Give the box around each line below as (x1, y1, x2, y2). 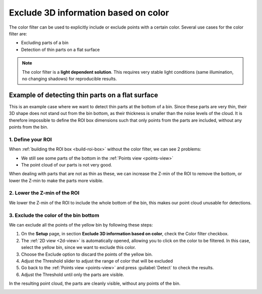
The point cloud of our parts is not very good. (21, 162, 113, 167)
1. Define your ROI (9, 136, 52, 143)
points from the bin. (9, 124, 49, 130)
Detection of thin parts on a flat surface (21, 47, 100, 52)
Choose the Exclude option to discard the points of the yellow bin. (21, 251, 153, 257)
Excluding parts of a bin (21, 40, 69, 46)
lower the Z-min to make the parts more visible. (9, 178, 104, 183)
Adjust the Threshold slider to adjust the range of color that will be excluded (21, 258, 173, 264)
